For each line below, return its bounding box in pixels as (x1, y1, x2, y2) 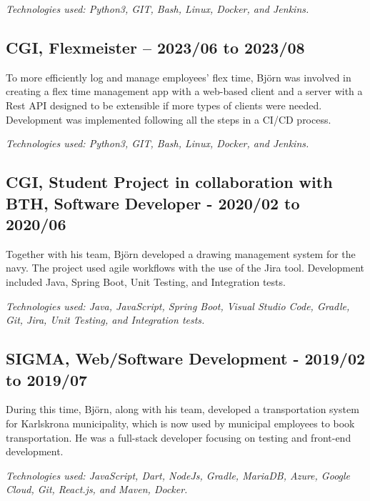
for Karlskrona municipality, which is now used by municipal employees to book (6, 415, 355, 430)
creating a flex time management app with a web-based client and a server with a (6, 84, 363, 99)
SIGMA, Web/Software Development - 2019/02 (6, 347, 366, 369)
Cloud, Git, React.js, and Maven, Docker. (6, 482, 188, 497)
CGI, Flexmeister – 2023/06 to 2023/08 (6, 36, 305, 58)
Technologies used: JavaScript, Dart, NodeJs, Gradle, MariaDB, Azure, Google (6, 467, 351, 482)
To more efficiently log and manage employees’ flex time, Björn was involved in (6, 69, 351, 84)
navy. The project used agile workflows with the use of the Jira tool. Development (6, 260, 364, 275)
